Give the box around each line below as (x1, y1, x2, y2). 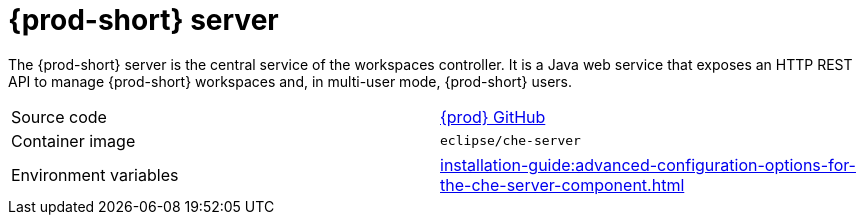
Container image (11, 130, 136, 151)
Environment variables (11, 164, 179, 185)
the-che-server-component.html (440, 174, 685, 195)
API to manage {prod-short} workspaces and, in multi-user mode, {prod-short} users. (8, 72, 573, 90)
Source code (11, 106, 107, 127)
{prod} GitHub (440, 106, 546, 127)
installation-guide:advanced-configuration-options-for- (440, 154, 856, 175)
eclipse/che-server (440, 133, 581, 149)
